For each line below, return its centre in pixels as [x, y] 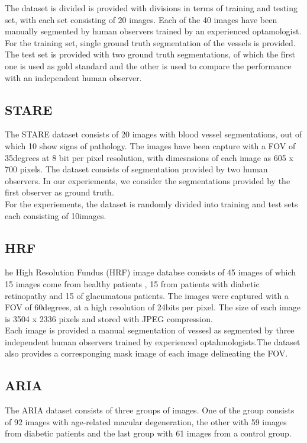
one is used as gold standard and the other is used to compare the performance [148, 65]
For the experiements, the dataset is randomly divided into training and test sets [151, 203]
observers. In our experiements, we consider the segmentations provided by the [148, 180]
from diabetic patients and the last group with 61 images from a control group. [148, 433]
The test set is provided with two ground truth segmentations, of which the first [150, 54]
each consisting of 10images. [56, 215]
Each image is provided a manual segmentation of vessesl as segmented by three [150, 330]
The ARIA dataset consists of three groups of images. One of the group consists [150, 410]
